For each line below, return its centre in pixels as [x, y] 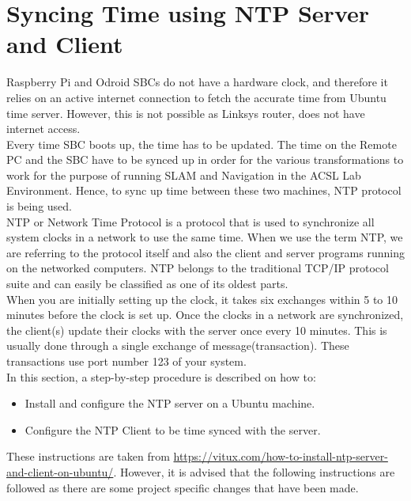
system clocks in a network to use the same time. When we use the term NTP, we [205, 237]
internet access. [43, 129]
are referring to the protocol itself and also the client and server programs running [205, 252]
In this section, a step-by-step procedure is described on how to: [161, 376]
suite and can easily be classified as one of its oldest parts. [147, 284]
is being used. [39, 206]
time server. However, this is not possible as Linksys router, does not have [186, 113]
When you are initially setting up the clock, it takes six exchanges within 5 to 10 [202, 299]
